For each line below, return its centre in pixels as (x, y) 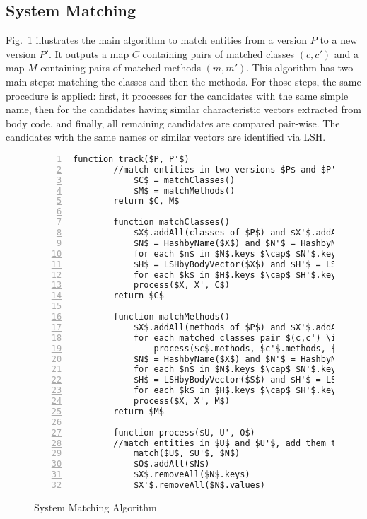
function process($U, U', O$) (184, 432)
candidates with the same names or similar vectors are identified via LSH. (166, 137)
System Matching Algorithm (95, 507)
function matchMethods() (171, 317)
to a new (339, 40)
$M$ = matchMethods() (184, 191)
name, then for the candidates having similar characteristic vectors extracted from (184, 109)
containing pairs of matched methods (121, 68)
